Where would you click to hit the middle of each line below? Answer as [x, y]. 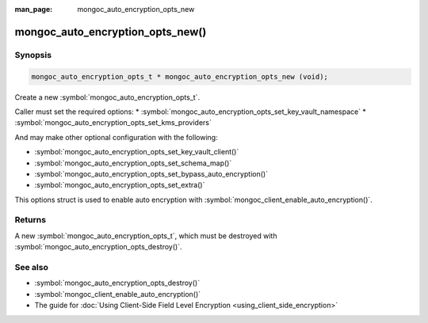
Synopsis [33, 55]
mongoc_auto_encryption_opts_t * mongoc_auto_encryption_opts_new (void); [180, 76]
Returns [31, 220]
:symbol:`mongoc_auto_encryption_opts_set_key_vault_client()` [137, 152]
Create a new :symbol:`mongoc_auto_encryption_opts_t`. [107, 97]
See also [32, 267]
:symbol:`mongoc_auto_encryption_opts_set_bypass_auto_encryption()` [151, 173]
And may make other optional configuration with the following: [116, 137]
